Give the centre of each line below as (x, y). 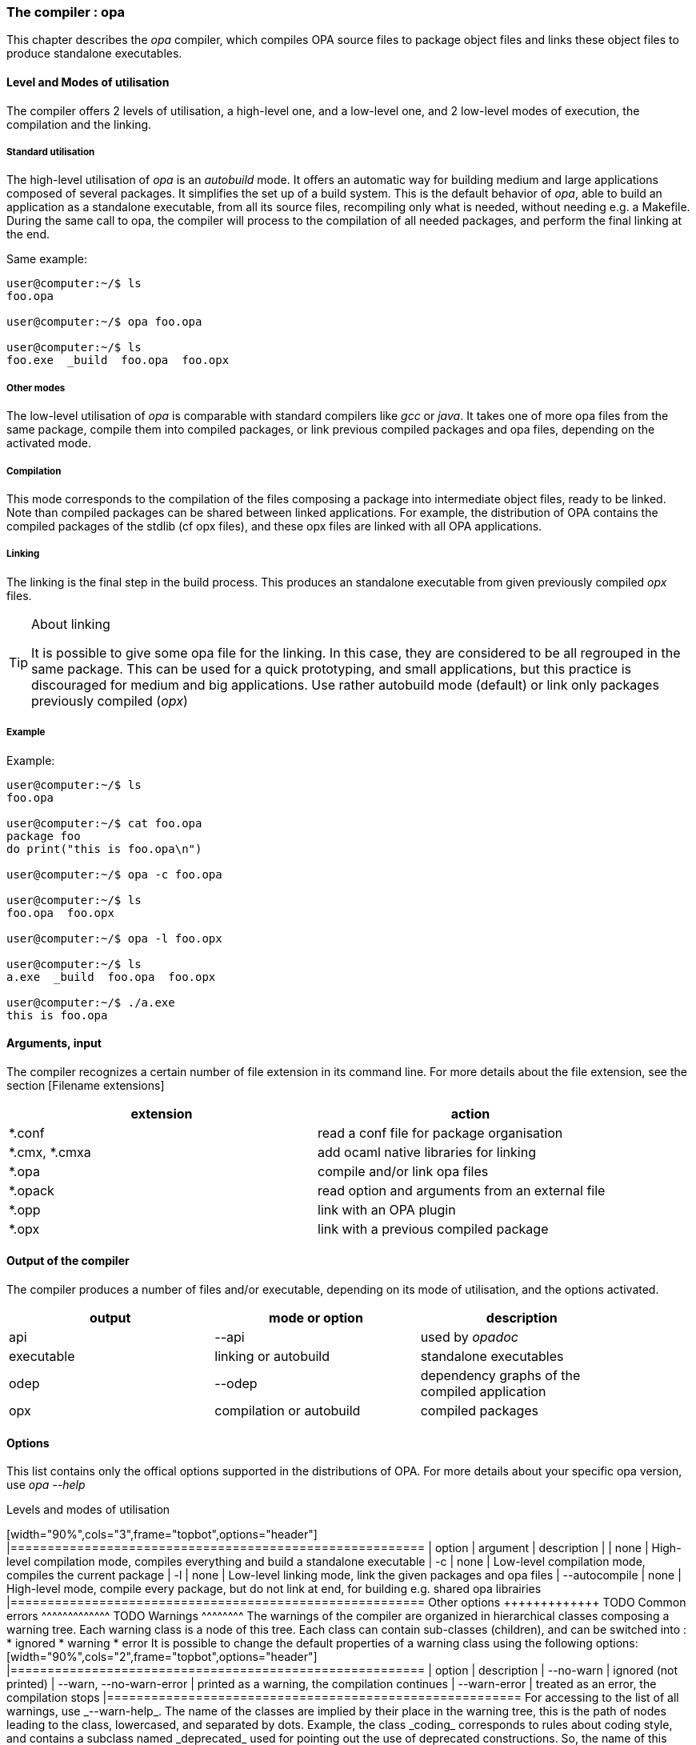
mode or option (316, 1317)
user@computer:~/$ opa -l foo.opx (114, 938)
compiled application (483, 1391)
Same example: (47, 259)
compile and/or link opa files (403, 1171)
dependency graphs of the (500, 1375)
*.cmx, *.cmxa (50, 1152)
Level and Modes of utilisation (88, 82)
